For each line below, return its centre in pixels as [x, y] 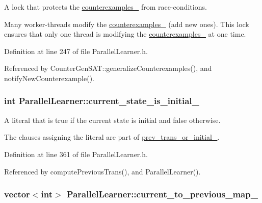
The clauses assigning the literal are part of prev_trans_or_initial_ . [112, 137]
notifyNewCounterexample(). [49, 78]
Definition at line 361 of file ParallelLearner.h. [76, 154]
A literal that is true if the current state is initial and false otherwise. [112, 120]
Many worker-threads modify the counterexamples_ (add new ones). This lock [127, 24]
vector [17, 194]
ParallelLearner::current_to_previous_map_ [162, 194]
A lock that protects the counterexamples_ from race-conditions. [106, 7]
